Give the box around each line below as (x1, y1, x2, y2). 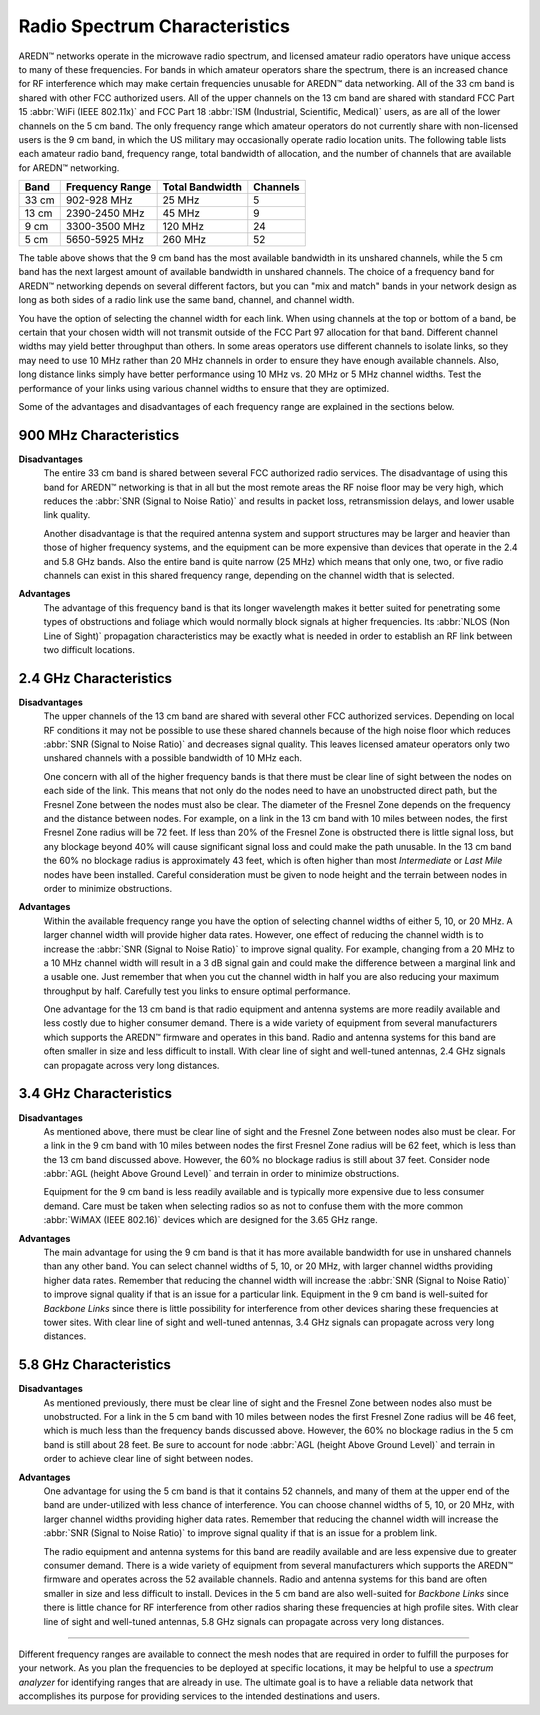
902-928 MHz (65, 193, 134, 207)
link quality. (43, 509, 91, 521)
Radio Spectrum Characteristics (18, 15, 290, 37)
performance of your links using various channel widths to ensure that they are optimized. (18, 382, 390, 394)
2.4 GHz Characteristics (18, 670, 173, 687)
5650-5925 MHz (65, 233, 145, 247)
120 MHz (162, 220, 205, 234)
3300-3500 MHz (65, 220, 145, 234)
